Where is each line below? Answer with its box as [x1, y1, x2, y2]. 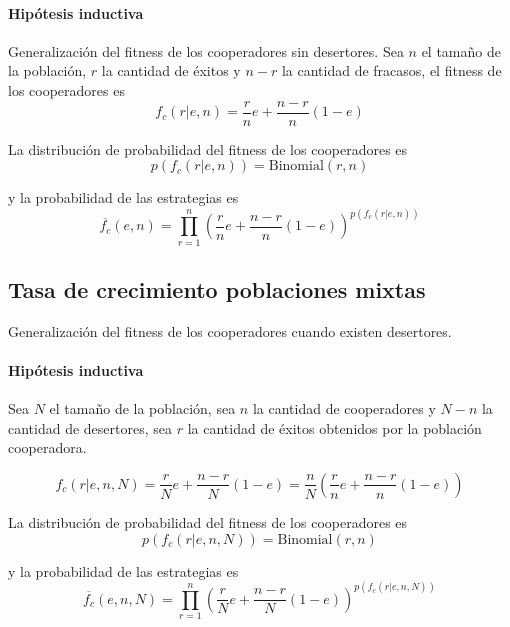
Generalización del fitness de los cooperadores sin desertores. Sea [8, 40, 404, 61]
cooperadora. [8, 437, 87, 458]
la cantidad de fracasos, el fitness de [281, 60, 502, 81]
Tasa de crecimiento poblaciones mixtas [8, 273, 426, 304]
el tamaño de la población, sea [49, 398, 236, 419]
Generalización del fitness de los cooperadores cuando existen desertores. [8, 320, 452, 341]
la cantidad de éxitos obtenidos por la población [187, 417, 482, 438]
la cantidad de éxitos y [101, 60, 241, 81]
